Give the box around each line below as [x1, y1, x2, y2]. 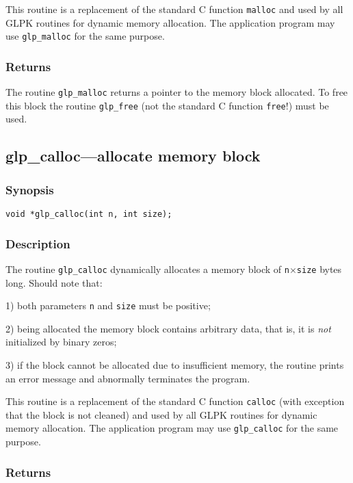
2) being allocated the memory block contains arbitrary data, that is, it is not [5, 321, 331, 335]
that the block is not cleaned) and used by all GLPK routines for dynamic [5, 407, 317, 421]
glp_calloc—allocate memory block [5, 145, 261, 166]
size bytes [296, 261, 342, 276]
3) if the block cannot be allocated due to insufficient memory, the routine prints [5, 358, 344, 371]
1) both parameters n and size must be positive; [5, 298, 211, 313]
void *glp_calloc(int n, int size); [5, 209, 172, 220]
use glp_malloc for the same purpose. [5, 29, 165, 43]
